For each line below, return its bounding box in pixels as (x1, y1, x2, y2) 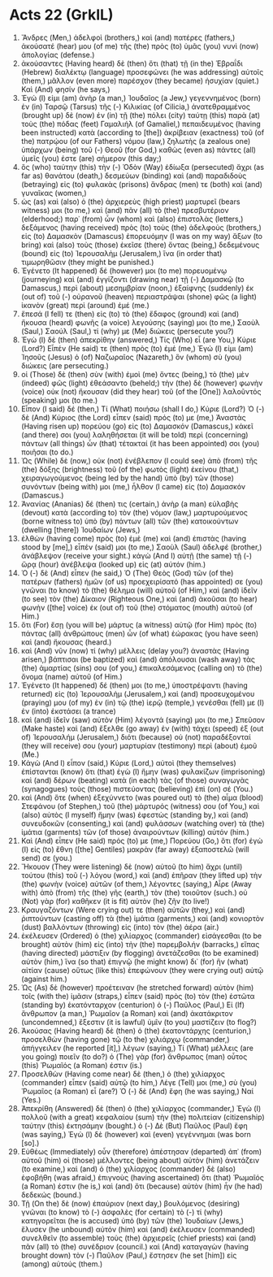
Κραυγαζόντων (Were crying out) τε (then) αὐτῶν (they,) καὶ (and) (20, 905, 245, 914)
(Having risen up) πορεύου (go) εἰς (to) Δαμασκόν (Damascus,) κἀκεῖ (20, 421, 253, 431)
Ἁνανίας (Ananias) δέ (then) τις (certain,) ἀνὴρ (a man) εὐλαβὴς (20, 498, 239, 509)
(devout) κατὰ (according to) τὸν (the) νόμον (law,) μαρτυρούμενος (20, 507, 249, 517)
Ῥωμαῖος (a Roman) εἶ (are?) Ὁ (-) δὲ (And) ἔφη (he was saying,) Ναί (20, 1086, 254, 1096)
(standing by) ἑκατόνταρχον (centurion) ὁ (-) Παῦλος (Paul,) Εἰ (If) (20, 1000, 245, 1010)
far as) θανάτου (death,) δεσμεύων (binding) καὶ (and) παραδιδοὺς (20, 171, 247, 180)
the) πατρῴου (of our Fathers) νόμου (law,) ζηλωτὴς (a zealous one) (20, 136, 251, 146)
